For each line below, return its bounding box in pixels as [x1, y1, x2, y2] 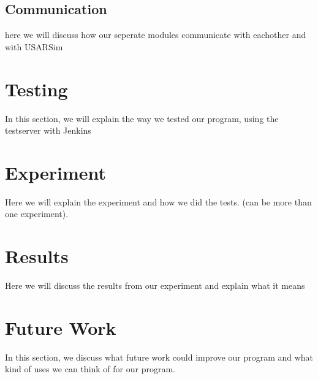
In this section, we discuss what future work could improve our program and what [5, 350, 314, 363]
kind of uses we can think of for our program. [5, 362, 175, 375]
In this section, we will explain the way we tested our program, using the [5, 112, 279, 124]
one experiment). [5, 207, 69, 220]
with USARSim [5, 40, 63, 53]
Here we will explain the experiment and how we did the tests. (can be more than [5, 195, 312, 208]
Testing [5, 76, 68, 101]
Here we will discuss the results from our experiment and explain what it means [5, 279, 305, 292]
